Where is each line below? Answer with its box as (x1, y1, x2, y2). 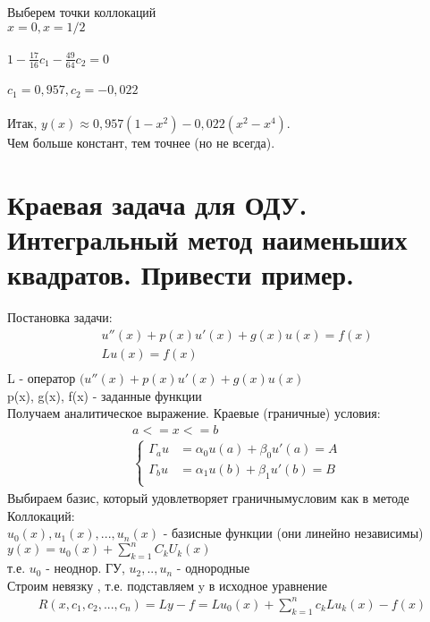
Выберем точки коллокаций (7, 3, 156, 21)
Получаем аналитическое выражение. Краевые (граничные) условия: (7, 404, 381, 422)
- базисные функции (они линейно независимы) (163, 524, 424, 542)
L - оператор (7, 368, 76, 387)
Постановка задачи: (7, 308, 113, 327)
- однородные (176, 558, 250, 577)
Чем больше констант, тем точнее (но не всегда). (7, 133, 275, 152)
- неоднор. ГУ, (46, 558, 125, 577)
